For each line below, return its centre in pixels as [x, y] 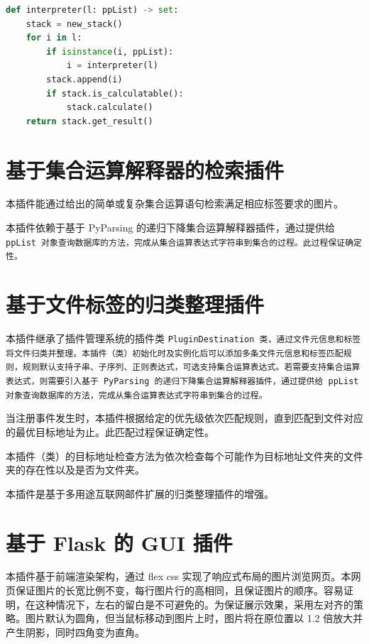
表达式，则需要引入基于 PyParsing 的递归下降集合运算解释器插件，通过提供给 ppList [182, 382]
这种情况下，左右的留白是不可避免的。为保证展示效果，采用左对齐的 [194, 604]
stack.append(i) [84, 79]
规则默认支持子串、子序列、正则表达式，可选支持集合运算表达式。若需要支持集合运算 [191, 367]
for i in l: [54, 38]
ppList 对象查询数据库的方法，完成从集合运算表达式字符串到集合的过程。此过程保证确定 [184, 242]
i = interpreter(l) [112, 66]
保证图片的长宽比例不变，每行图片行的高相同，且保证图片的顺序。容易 [179, 590]
